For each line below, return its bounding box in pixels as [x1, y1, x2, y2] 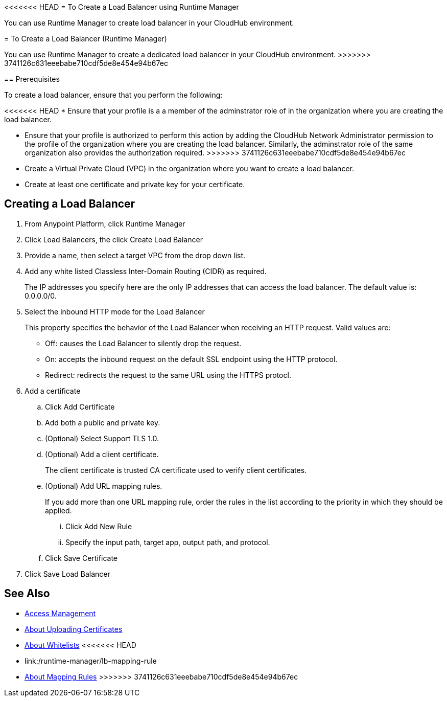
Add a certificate [25, 386, 81, 395]
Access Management [25, 608, 96, 618]
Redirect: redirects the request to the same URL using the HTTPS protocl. [45, 370, 291, 379]
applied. [45, 506, 72, 515]
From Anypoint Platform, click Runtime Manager [25, 219, 185, 228]
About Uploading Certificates [25, 624, 123, 634]
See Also [4, 587, 50, 600]
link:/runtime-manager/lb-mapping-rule [25, 656, 157, 665]
